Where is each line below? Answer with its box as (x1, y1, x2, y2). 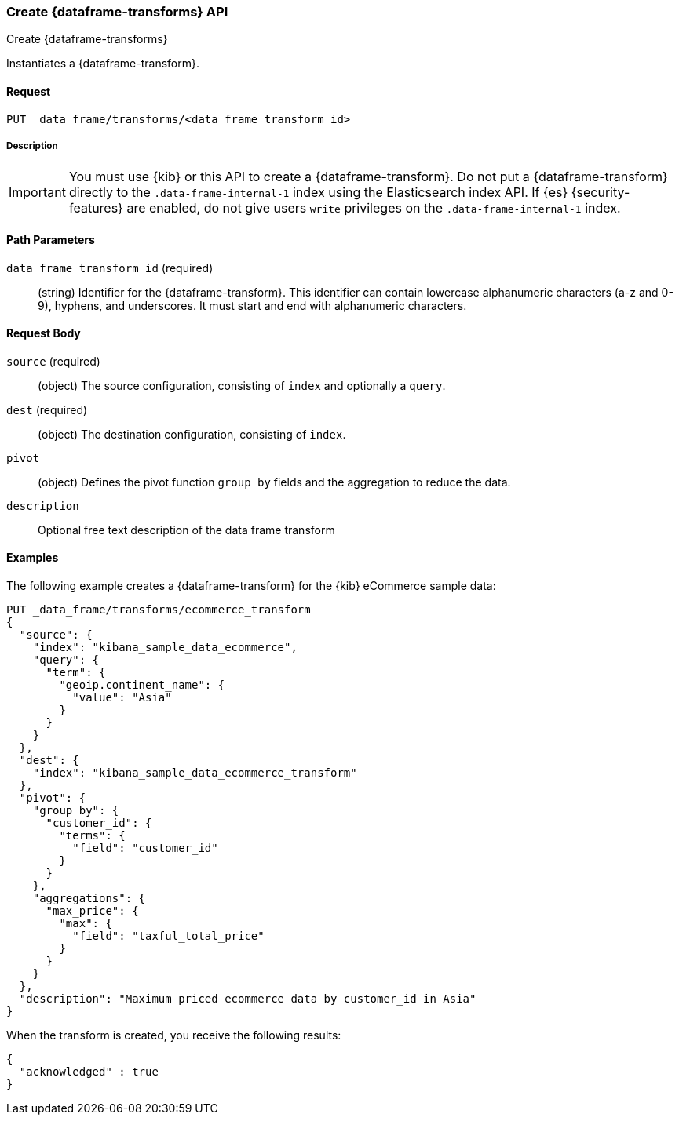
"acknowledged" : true (19, 1065, 159, 1079)
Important (9, 184, 66, 201)
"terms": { (59, 829, 126, 843)
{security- (571, 184, 630, 201)
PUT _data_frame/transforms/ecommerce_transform (6, 603, 311, 617)
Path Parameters (6, 232, 95, 246)
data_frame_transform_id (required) (6, 260, 214, 275)
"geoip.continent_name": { (59, 679, 225, 692)
